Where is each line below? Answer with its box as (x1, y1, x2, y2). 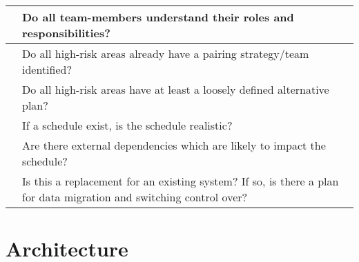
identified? (22, 61, 72, 77)
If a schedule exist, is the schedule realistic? (22, 117, 233, 133)
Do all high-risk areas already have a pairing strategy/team (22, 46, 309, 61)
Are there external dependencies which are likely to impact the (22, 137, 326, 153)
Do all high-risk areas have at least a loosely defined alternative (22, 81, 329, 97)
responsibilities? (22, 25, 110, 41)
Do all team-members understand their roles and (22, 9, 294, 25)
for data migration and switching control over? (22, 189, 248, 205)
